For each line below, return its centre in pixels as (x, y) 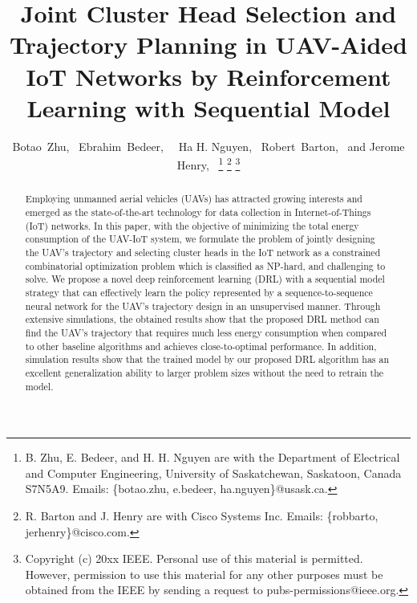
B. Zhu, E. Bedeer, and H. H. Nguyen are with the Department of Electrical (213, 457)
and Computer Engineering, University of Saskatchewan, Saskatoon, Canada (213, 473)
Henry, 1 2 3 (208, 163)
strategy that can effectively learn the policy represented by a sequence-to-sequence (199, 292)
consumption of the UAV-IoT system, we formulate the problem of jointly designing (200, 239)
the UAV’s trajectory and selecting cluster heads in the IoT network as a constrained (203, 252)
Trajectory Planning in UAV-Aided (208, 45)
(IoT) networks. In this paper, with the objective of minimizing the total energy (192, 225)
